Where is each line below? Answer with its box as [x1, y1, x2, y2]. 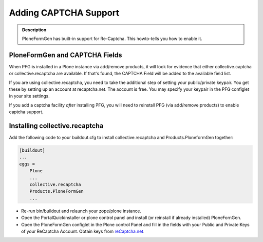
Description [22, 27, 47, 33]
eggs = [19, 161, 35, 167]
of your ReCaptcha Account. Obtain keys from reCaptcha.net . [21, 228, 145, 234]
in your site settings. [9, 93, 50, 99]
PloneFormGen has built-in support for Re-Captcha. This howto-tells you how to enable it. [22, 36, 202, 41]
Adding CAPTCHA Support [9, 7, 119, 18]
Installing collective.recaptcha [9, 122, 104, 130]
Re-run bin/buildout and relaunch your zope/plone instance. [21, 208, 141, 214]
